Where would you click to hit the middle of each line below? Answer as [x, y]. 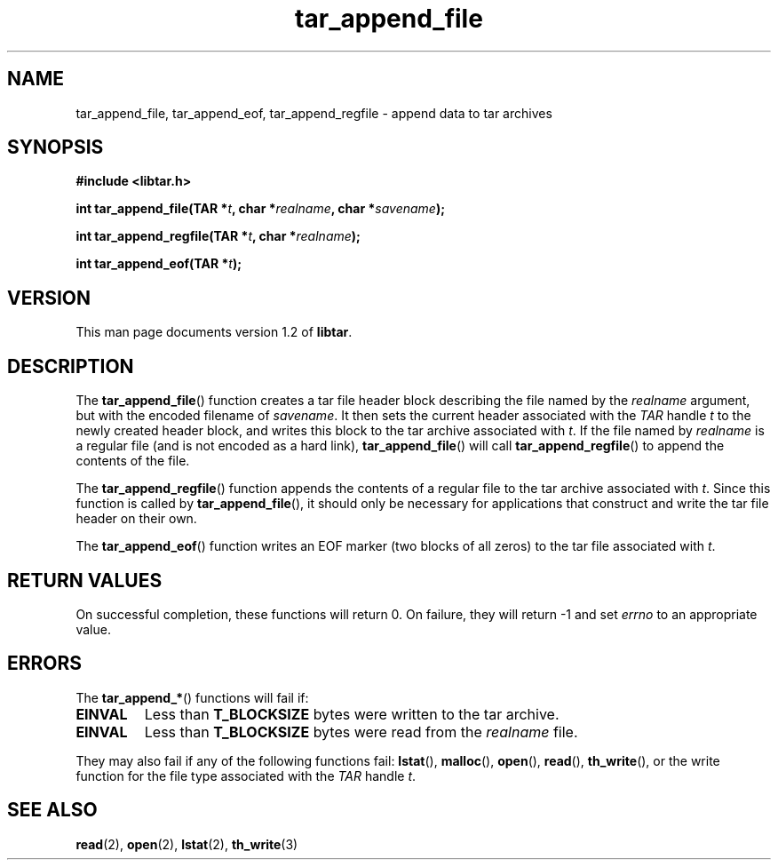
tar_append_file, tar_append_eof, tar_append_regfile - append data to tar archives [314, 113]
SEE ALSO [52, 810]
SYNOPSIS [56, 147]
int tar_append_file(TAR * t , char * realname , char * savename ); [260, 209]
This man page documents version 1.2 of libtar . [214, 332]
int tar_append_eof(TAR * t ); [159, 264]
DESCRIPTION [71, 366]
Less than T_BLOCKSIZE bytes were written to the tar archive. [352, 714]
